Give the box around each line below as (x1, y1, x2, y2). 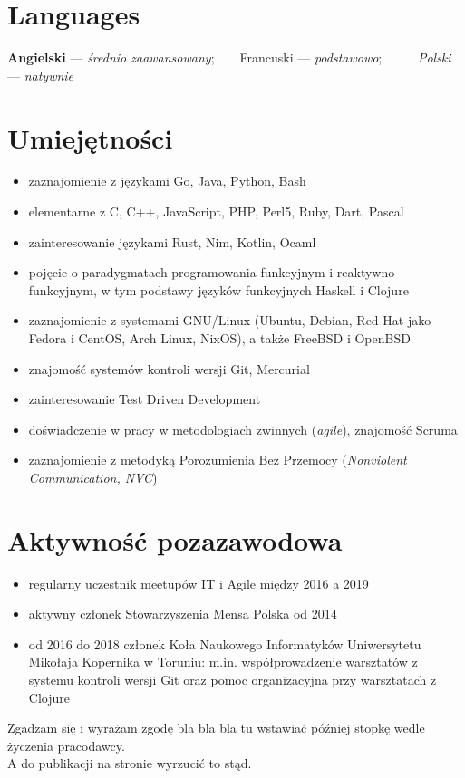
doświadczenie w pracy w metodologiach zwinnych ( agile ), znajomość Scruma (28, 419, 458, 438)
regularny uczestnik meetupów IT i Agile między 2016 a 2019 (28, 573, 369, 592)
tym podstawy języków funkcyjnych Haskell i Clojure (114, 280, 409, 299)
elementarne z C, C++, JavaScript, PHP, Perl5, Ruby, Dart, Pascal (28, 202, 404, 221)
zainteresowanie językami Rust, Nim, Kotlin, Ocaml (28, 232, 316, 251)
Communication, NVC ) (28, 467, 158, 486)
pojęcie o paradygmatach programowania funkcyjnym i (28, 263, 334, 282)
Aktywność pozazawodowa (7, 521, 343, 558)
